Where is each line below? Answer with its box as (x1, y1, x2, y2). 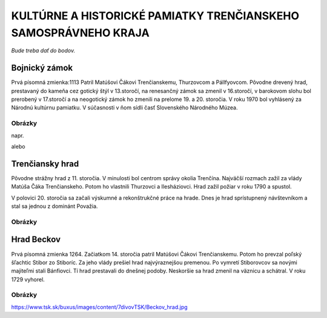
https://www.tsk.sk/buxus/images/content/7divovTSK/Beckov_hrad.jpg (11, 303, 188, 311)
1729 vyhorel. (11, 276, 45, 283)
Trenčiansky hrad (11, 158, 79, 169)
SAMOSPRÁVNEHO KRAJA (11, 26, 150, 39)
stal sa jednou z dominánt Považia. (11, 203, 98, 210)
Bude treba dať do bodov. (11, 47, 76, 54)
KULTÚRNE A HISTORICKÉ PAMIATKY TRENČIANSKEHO (11, 9, 300, 22)
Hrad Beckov (11, 235, 61, 245)
